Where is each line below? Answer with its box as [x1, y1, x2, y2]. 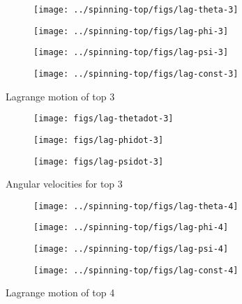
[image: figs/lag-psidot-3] [33, 156, 164, 167]
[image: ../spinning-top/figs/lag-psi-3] [33, 47, 229, 58]
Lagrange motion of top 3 [6, 89, 115, 103]
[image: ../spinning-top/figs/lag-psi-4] [33, 244, 229, 254]
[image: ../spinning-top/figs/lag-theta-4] [33, 201, 239, 211]
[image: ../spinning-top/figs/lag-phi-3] [33, 26, 229, 36]
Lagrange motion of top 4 [6, 285, 115, 300]
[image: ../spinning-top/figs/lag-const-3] [33, 68, 239, 79]
